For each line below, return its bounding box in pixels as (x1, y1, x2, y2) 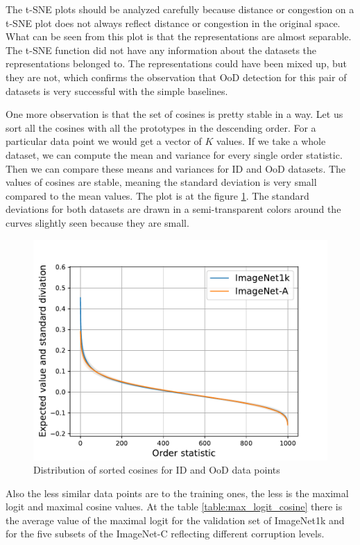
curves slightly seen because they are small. (6, 215, 189, 230)
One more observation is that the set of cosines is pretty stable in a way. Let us (6, 107, 343, 121)
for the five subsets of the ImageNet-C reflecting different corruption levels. (6, 526, 325, 541)
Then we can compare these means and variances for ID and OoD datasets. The (6, 161, 346, 175)
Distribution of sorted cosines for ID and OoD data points (33, 462, 280, 477)
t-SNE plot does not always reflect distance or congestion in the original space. (6, 15, 341, 30)
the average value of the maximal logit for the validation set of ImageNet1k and (6, 512, 345, 527)
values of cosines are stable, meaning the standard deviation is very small (6, 175, 317, 189)
